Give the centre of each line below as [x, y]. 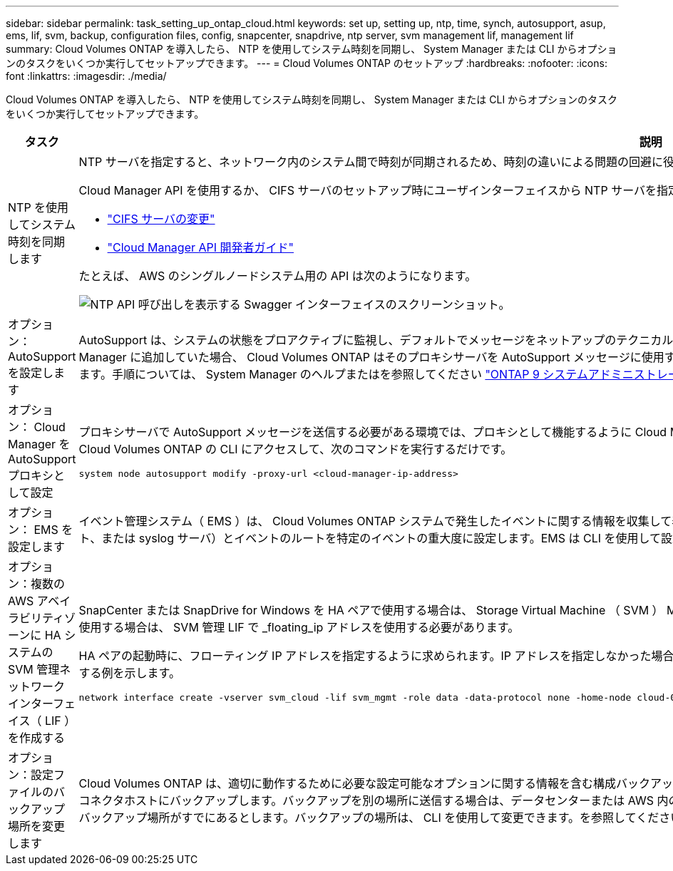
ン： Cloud [37, 427]
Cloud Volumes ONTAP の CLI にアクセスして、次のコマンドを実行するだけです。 [296, 449]
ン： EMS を [41, 530]
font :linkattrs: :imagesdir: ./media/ [86, 76]
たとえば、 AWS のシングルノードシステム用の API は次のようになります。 [278, 276]
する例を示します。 [129, 672]
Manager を [39, 444]
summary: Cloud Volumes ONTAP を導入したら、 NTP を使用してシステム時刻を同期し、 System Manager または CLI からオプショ [312, 49]
